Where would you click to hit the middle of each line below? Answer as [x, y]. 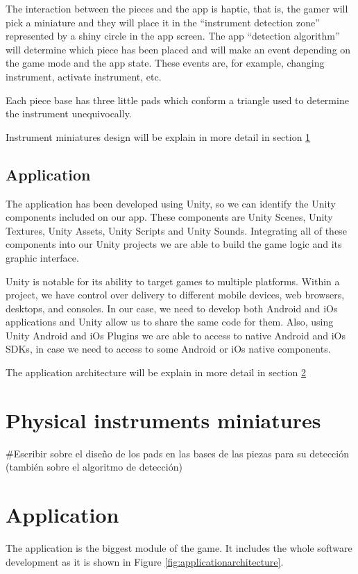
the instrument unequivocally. [69, 113]
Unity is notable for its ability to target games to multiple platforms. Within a [173, 281]
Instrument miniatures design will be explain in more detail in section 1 [158, 136]
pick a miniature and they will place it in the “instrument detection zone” [163, 22]
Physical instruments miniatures [163, 420]
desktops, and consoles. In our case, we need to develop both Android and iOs [172, 308]
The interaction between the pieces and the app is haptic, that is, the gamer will [177, 8]
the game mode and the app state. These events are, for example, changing [165, 63]
